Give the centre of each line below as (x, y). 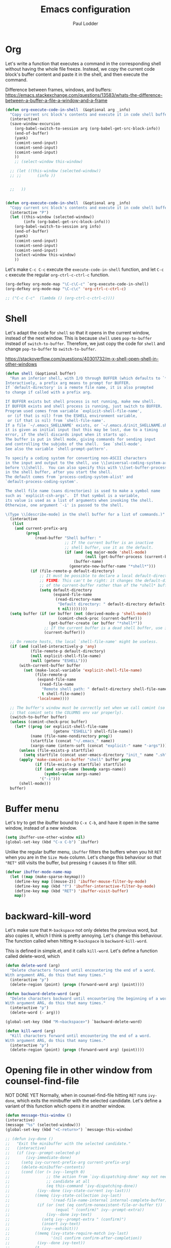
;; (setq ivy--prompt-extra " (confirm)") (66, 1219)
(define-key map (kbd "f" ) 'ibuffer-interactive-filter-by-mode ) (85, 886)
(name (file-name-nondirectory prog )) (72, 736)
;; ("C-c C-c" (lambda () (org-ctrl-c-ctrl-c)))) (60, 298)
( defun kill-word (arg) (31, 1031)
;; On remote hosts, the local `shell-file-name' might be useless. (84, 642)
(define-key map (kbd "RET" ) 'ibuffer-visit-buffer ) (72, 891)
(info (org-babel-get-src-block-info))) (67, 222)
